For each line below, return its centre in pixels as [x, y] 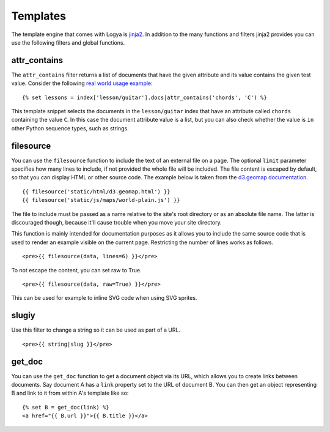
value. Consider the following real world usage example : [82, 83]
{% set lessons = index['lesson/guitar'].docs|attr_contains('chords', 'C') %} [145, 97]
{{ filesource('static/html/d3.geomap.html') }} [96, 192]
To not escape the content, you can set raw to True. [76, 270]
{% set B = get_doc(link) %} [66, 407]
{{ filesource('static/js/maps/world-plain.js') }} [101, 200]
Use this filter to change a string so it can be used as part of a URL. [96, 330]
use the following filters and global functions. [68, 42]
